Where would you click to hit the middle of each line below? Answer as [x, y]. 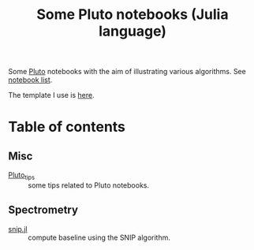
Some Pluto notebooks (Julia [133, 15]
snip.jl [18, 229]
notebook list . [30, 80]
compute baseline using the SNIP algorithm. [99, 237]
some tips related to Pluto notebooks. [89, 185]
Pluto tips [22, 176]
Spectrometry [43, 210]
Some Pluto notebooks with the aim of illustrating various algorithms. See [127, 72]
